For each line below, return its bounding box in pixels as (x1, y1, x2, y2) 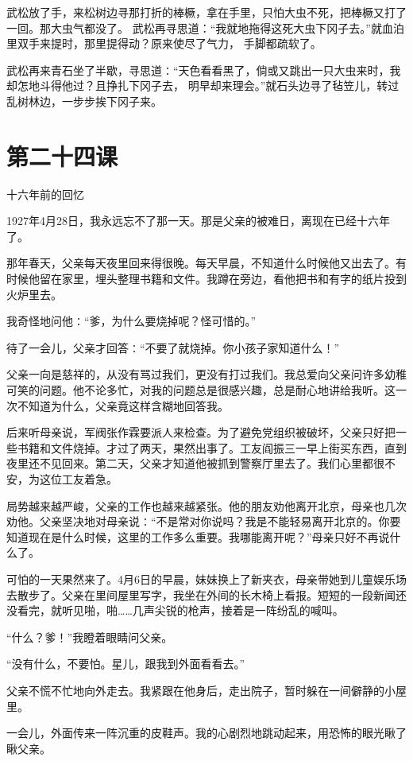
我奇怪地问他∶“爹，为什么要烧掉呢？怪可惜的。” (6, 313, 257, 329)
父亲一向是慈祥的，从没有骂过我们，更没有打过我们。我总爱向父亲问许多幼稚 (6, 366, 407, 382)
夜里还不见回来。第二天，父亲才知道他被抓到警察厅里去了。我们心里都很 (6, 455, 384, 472)
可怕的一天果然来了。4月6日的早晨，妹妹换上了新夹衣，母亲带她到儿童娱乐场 (6, 570, 407, 587)
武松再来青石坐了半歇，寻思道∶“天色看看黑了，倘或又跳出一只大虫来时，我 (6, 61, 401, 78)
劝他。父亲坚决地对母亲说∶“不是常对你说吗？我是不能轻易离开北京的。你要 (6, 513, 401, 530)
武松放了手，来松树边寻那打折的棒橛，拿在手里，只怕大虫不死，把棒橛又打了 (6, 4, 407, 20)
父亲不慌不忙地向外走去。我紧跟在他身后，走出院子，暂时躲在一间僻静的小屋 (6, 681, 407, 698)
